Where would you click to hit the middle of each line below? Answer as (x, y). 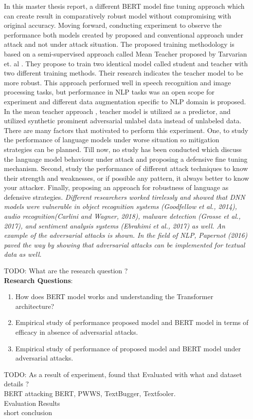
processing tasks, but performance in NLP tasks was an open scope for (109, 92)
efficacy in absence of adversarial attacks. (77, 332)
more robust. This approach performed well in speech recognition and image (117, 82)
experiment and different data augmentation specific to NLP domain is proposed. (125, 101)
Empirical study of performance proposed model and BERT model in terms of (132, 322)
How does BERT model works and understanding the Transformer (114, 296)
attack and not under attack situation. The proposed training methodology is (119, 44)
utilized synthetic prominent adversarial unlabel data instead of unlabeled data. (123, 121)
